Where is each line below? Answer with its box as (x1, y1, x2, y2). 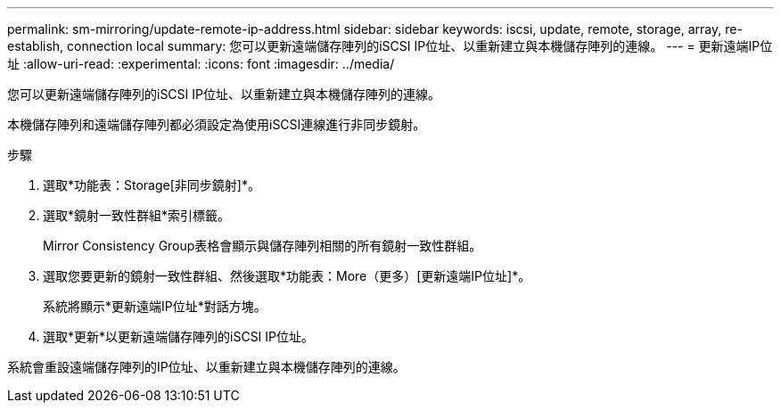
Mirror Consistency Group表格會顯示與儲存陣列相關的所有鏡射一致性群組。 (43, 238, 482, 253)
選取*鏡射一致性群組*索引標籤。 (43, 208, 231, 223)
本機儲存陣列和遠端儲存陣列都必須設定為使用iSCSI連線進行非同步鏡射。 (7, 117, 426, 132)
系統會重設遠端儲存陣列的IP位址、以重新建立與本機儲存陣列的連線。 (7, 359, 406, 374)
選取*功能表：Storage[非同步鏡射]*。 (43, 177, 260, 193)
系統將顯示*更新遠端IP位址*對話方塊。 (43, 299, 267, 314)
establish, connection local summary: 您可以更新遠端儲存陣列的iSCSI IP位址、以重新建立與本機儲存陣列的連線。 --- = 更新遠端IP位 (7, 38, 773, 53)
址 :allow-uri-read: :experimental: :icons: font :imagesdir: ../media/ (7, 56, 395, 71)
